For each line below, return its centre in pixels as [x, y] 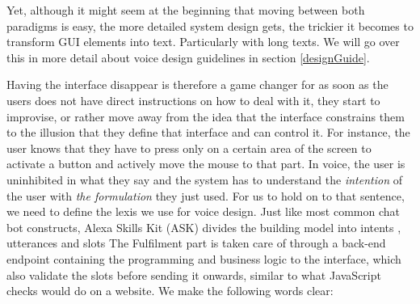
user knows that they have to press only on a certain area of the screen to [189, 148]
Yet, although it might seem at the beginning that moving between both [186, 10]
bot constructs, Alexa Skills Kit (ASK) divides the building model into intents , [204, 227]
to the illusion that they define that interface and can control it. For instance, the [208, 132]
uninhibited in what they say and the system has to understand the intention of [204, 179]
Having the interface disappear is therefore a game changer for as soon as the [197, 84]
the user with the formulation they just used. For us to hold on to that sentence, [206, 195]
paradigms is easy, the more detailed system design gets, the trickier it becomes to [210, 25]
